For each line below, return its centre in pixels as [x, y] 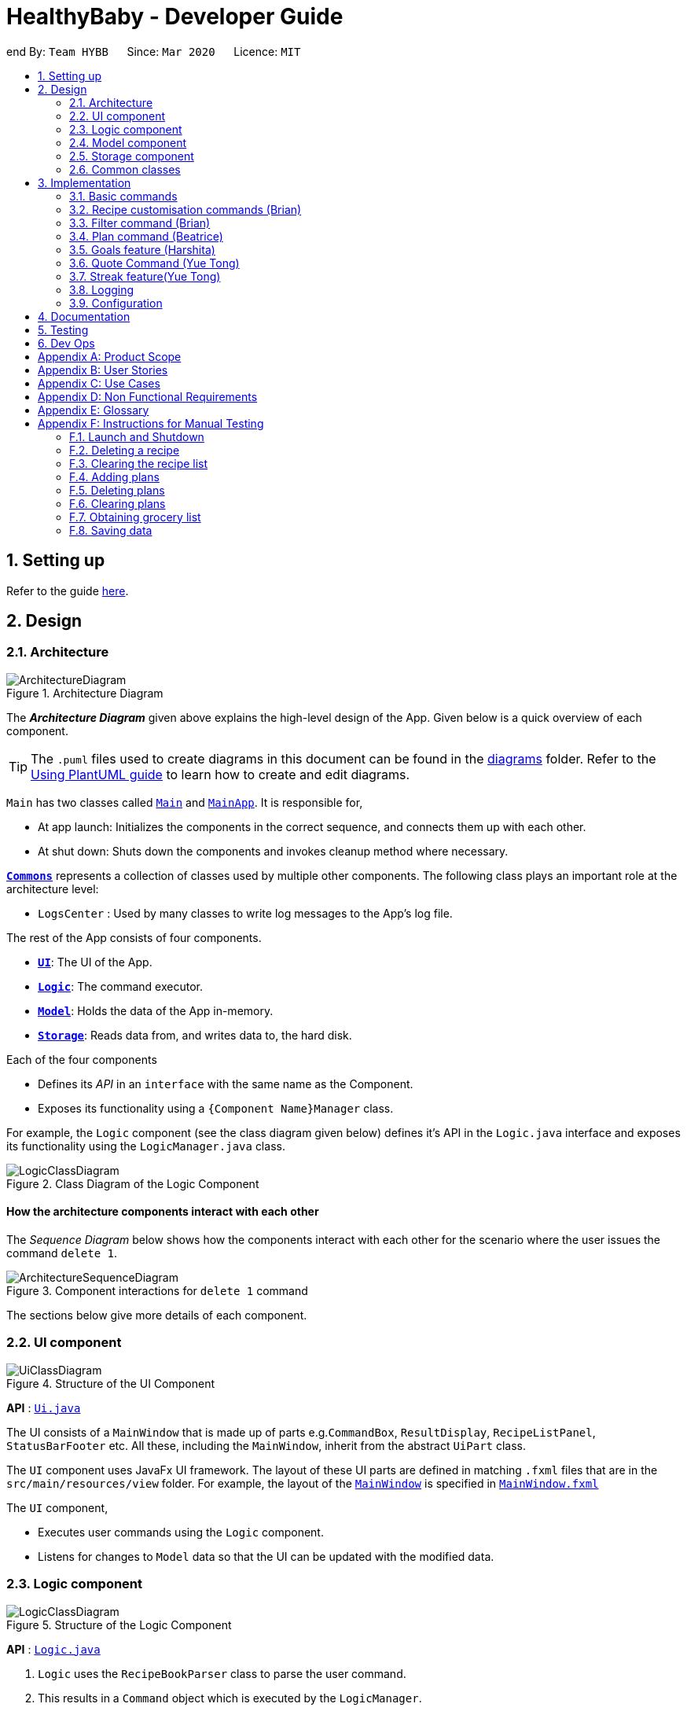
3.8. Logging [102, 289]
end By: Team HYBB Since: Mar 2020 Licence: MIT [154, 51]
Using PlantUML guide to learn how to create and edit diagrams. [220, 774]
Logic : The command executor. [120, 986]
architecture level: [53, 889]
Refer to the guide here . [68, 591]
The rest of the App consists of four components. [134, 937]
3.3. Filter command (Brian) [140, 223]
